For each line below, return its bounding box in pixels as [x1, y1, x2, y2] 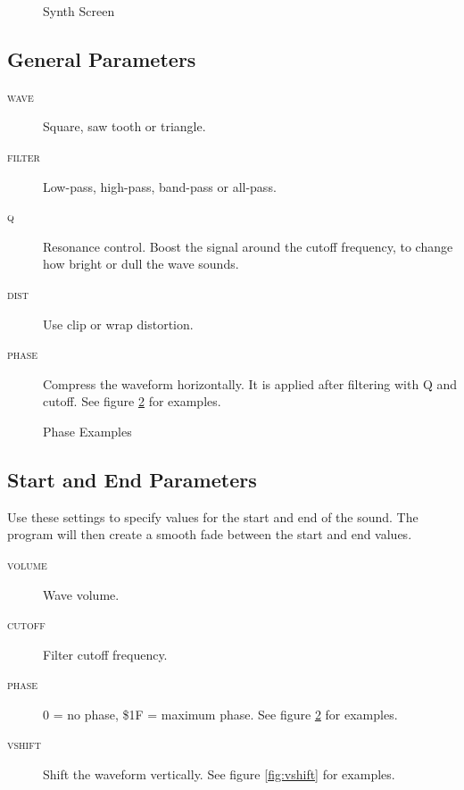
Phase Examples [43, 421, 132, 440]
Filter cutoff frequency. [43, 644, 168, 663]
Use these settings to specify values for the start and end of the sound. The [7, 507, 418, 526]
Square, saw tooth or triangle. [43, 117, 206, 136]
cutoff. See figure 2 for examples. [43, 392, 221, 411]
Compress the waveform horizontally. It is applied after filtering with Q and [43, 374, 458, 393]
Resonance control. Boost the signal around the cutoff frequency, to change [43, 237, 453, 255]
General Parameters [7, 45, 196, 72]
